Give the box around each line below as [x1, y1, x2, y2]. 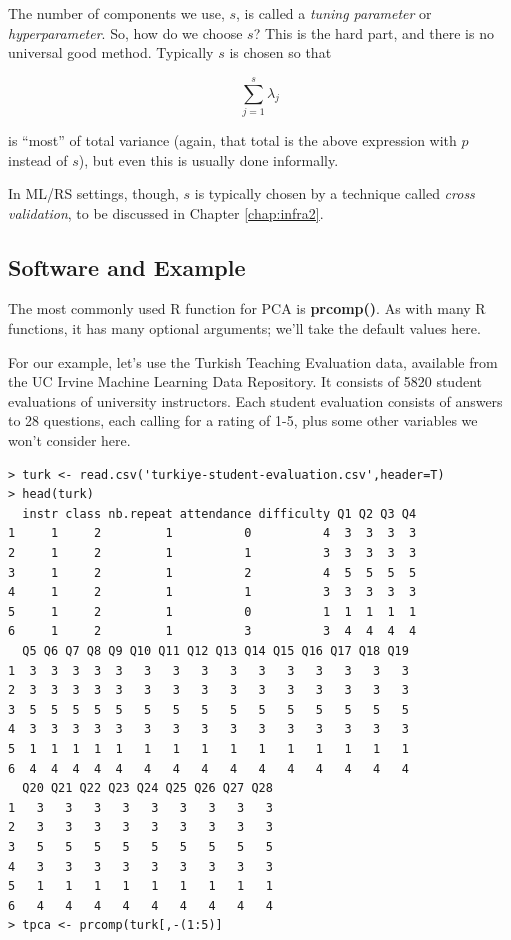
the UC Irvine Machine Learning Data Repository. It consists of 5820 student [8, 371, 482, 392]
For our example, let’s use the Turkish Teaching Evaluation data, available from [8, 351, 498, 372]
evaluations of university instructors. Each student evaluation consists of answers [8, 390, 503, 411]
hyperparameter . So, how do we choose [8, 22, 243, 43]
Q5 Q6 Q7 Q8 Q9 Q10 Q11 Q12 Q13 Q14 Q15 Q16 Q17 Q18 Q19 [22, 643, 409, 658]
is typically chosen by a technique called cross [194, 183, 475, 204]
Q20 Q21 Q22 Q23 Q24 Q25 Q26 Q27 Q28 [22, 781, 273, 796]
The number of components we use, [8, 3, 225, 23]
